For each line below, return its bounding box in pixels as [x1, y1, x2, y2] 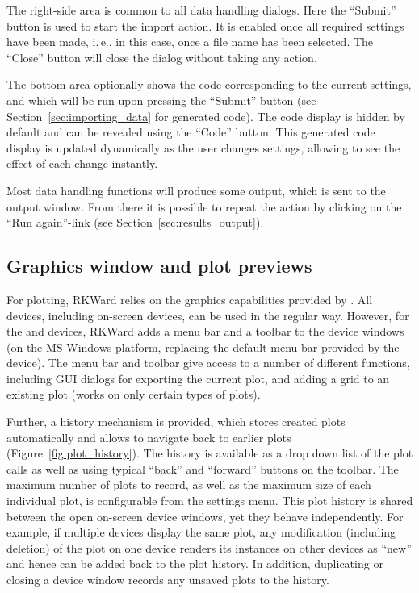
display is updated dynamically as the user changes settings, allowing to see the [6, 139, 400, 156]
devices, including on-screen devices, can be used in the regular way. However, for [6, 307, 409, 324]
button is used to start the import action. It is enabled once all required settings [6, 17, 404, 34]
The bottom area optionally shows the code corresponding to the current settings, [6, 76, 412, 93]
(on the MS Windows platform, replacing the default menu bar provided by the [6, 338, 400, 355]
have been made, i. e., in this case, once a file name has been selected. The [6, 33, 374, 50]
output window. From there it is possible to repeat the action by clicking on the [6, 198, 402, 215]
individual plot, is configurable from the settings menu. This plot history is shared [6, 492, 413, 509]
